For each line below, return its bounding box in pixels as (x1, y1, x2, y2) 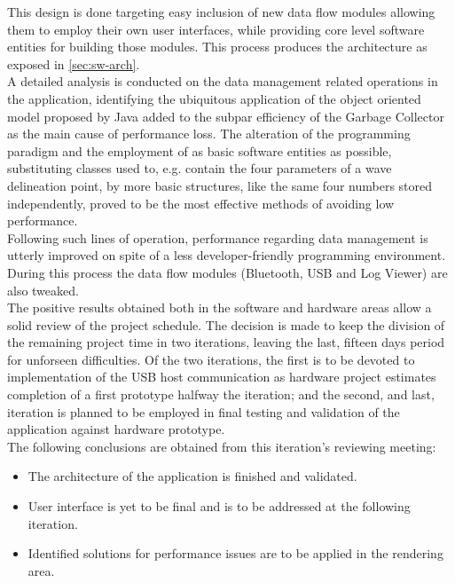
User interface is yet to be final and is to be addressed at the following (27, 497, 411, 516)
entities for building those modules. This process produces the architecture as (7, 37, 428, 56)
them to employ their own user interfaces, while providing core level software (7, 20, 425, 38)
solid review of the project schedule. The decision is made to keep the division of (7, 315, 445, 334)
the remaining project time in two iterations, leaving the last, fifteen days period (7, 333, 445, 351)
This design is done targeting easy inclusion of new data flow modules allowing (7, 3, 435, 20)
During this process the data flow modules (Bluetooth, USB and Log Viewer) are (7, 263, 448, 281)
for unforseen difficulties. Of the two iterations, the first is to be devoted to (7, 350, 415, 368)
